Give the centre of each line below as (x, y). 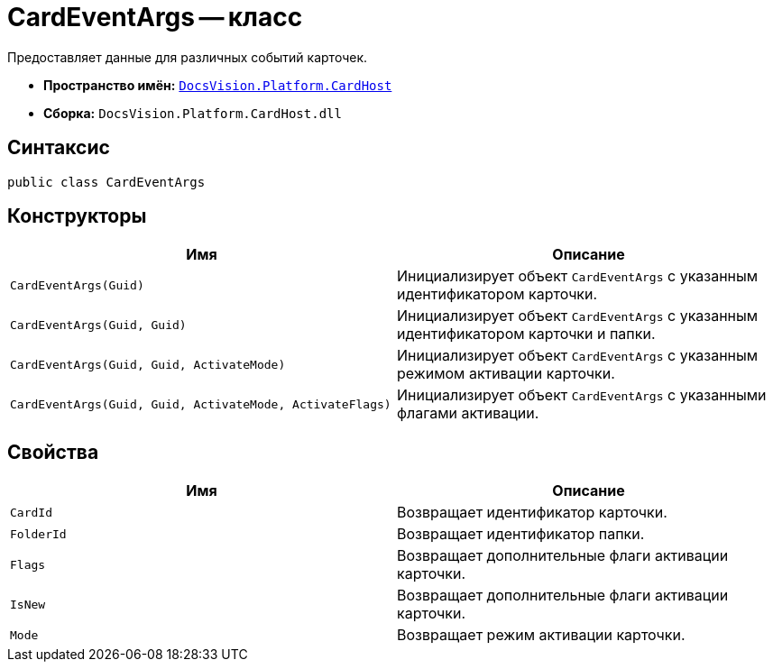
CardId (31, 512)
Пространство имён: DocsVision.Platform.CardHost (218, 85)
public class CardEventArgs (106, 182)
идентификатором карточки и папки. (526, 334)
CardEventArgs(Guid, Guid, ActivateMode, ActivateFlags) (201, 404)
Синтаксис (59, 148)
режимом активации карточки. (506, 374)
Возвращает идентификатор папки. (521, 534)
